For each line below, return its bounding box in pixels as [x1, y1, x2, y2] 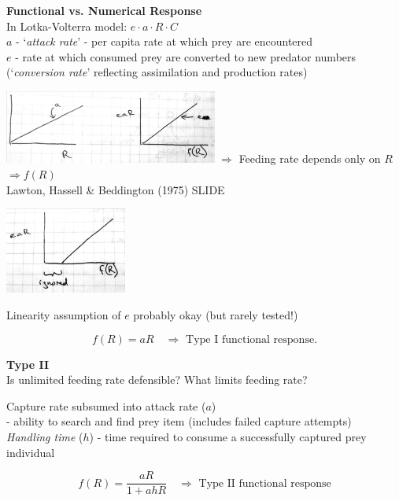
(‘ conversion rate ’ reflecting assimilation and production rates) [6, 64, 308, 80]
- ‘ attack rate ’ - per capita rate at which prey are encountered [16, 33, 313, 50]
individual [6, 444, 55, 460]
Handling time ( [6, 428, 83, 444]
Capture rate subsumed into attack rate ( [6, 397, 206, 414]
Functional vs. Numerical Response [6, 2, 202, 18]
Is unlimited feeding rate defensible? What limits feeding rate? [6, 371, 308, 388]
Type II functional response [198, 477, 331, 489]
